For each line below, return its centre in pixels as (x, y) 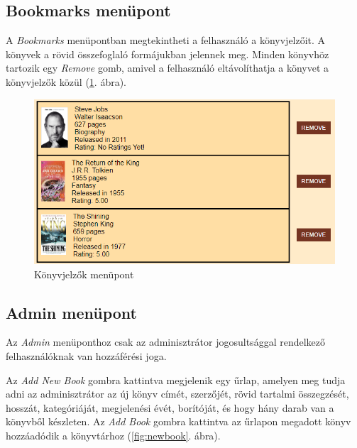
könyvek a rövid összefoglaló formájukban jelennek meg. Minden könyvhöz (167, 54)
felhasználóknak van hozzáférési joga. (86, 356)
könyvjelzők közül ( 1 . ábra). (66, 81)
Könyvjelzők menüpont (84, 274)
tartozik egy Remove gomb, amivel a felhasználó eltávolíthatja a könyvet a (167, 68)
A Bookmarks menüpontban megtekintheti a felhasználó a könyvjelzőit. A (166, 40)
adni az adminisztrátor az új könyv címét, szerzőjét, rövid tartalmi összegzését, (177, 394)
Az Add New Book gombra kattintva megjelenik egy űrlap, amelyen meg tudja (176, 379)
